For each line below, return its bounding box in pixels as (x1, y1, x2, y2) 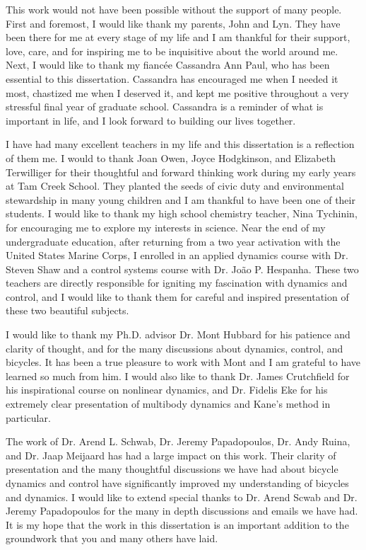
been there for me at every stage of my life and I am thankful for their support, (6, 30, 350, 45)
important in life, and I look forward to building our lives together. (6, 113, 296, 127)
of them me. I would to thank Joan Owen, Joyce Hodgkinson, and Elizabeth (6, 150, 336, 165)
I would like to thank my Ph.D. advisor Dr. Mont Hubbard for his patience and (6, 327, 350, 342)
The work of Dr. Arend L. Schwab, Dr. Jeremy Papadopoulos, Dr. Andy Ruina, (6, 434, 350, 449)
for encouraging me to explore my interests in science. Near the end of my (6, 219, 326, 234)
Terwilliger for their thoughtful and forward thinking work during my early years (6, 164, 356, 179)
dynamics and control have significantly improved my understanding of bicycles (6, 476, 349, 490)
